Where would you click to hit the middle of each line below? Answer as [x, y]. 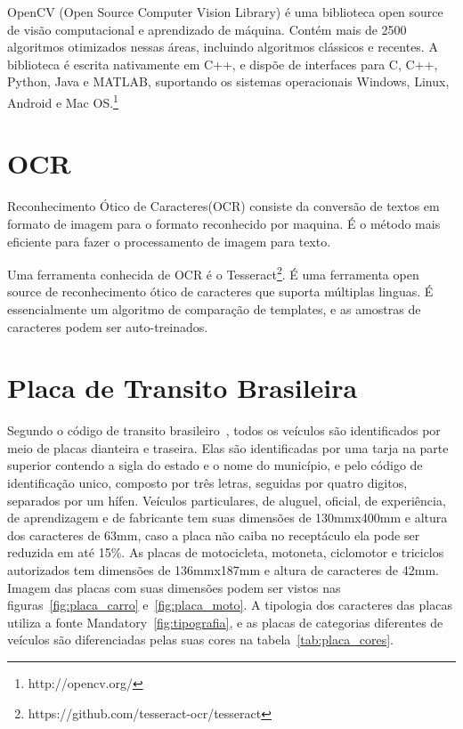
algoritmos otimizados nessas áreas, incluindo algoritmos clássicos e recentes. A [223, 47]
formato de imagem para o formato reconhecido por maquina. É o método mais [224, 223]
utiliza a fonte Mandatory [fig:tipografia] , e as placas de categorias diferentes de [225, 622]
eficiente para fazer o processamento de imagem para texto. [169, 241]
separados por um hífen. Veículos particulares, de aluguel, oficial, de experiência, [227, 500]
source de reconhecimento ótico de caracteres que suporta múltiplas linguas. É [220, 292]
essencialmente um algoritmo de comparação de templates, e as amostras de [214, 308]
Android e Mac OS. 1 [63, 101]
